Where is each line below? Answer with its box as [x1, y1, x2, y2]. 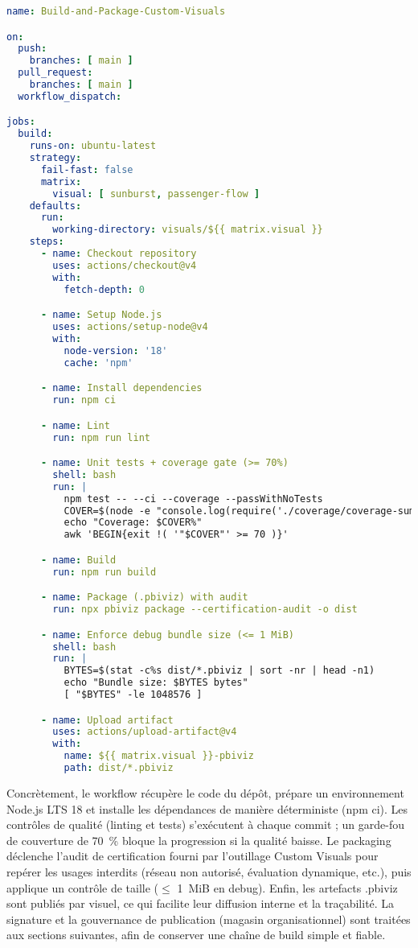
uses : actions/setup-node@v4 [52, 321, 208, 333]
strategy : [29, 152, 82, 164]
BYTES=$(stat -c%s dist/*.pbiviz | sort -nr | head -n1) [64, 665, 375, 677]
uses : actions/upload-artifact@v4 [52, 726, 237, 738]
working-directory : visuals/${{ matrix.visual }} [52, 224, 323, 236]
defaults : [29, 200, 82, 212]
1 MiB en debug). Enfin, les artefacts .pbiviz [177, 879, 398, 896]
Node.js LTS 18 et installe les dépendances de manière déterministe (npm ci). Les [6, 800, 408, 817]
